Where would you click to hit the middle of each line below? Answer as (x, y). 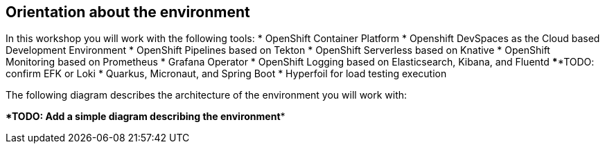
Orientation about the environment (128, 12)
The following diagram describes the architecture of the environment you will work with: (207, 95)
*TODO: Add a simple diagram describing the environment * (146, 117)
